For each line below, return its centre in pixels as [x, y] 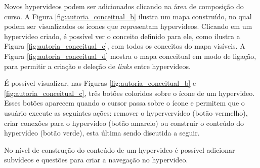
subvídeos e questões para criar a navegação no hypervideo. [96, 160]
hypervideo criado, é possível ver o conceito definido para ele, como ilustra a [122, 36]
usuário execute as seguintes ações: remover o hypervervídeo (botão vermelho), [126, 112]
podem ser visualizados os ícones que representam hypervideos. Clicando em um [128, 26]
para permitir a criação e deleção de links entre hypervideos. [97, 66]
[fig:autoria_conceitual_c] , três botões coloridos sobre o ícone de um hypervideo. [129, 93]
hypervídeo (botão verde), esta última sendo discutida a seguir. [102, 133]
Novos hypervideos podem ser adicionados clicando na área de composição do [124, 6]
